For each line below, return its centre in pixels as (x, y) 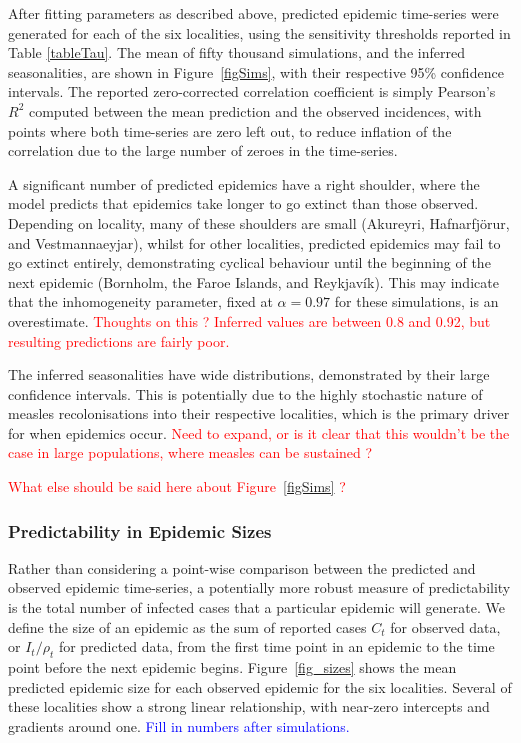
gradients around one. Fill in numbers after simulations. (179, 725)
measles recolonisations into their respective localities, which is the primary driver (259, 413)
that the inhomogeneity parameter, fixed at (140, 301)
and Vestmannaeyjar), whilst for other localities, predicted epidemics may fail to (254, 242)
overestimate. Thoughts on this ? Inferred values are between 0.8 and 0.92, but (249, 320)
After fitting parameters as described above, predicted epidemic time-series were (253, 13)
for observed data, (445, 626)
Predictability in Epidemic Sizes (140, 530)
